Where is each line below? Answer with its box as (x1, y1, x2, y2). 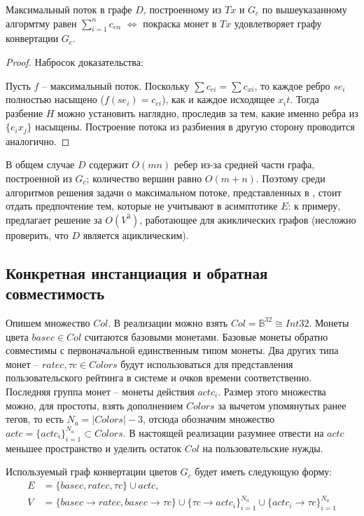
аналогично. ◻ (6, 133, 70, 148)
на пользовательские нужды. (202, 440, 323, 455)
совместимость (6, 283, 105, 304)
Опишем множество (6, 315, 90, 330)
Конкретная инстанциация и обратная (6, 262, 268, 283)
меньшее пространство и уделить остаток (6, 440, 182, 455)
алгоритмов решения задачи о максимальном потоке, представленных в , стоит (6, 184, 342, 199)
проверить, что (6, 227, 69, 242)
